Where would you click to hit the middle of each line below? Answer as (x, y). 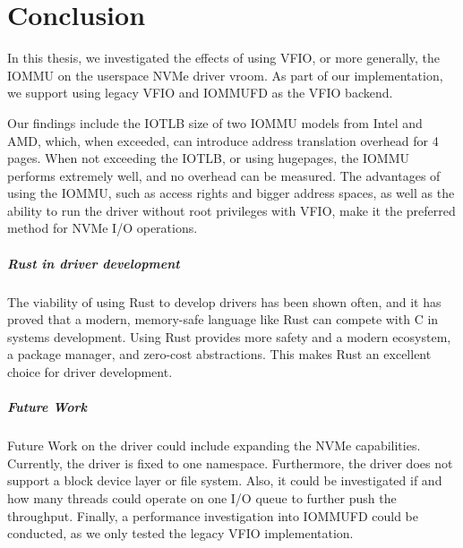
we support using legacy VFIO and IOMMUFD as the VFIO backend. (200, 93)
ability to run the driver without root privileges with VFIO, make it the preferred (231, 210)
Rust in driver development (94, 263)
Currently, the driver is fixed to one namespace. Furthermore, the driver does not (230, 462)
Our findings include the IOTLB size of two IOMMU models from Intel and (215, 122)
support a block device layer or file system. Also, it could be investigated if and (225, 480)
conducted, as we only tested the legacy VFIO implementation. (180, 533)
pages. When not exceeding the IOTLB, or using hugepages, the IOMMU (209, 158)
